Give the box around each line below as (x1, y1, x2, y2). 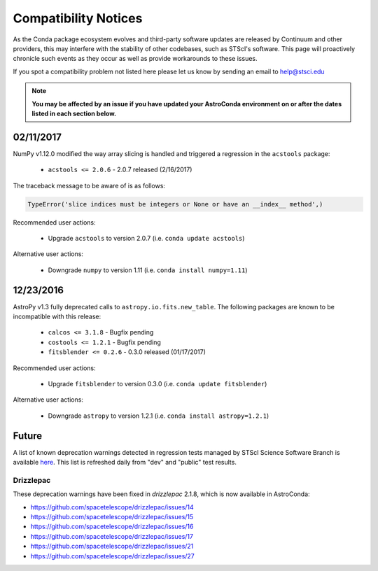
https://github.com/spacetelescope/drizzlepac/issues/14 (30, 502, 194, 511)
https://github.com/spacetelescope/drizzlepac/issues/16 (30, 522, 194, 531)
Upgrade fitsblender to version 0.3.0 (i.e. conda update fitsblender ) (48, 379, 267, 388)
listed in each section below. (31, 109, 117, 118)
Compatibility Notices (13, 10, 143, 26)
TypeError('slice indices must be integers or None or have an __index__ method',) (27, 200, 323, 208)
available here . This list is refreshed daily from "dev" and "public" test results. (13, 458, 237, 467)
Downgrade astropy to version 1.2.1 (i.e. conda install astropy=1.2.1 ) (48, 411, 269, 420)
